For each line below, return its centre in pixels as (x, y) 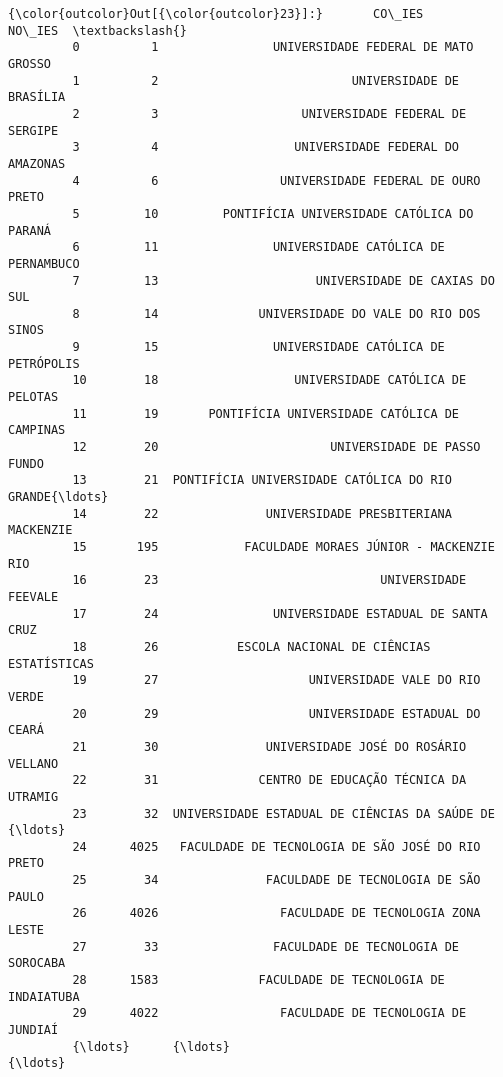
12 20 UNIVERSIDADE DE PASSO (276, 447)
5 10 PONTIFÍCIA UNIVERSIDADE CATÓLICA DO (273, 213)
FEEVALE (33, 596)
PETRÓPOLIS (44, 363)
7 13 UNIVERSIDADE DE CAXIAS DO (283, 280)
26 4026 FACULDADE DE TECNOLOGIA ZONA (276, 913)
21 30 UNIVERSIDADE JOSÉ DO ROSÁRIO (269, 746)
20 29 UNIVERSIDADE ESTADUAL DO (276, 713)
